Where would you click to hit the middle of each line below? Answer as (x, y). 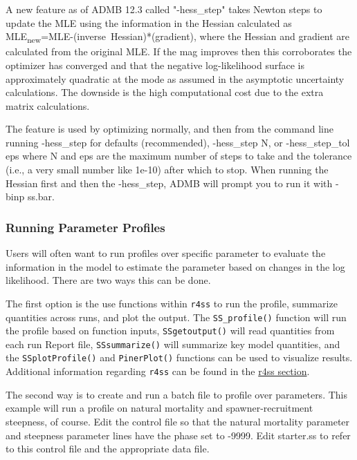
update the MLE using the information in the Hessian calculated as (149, 22)
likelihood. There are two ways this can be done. (108, 280)
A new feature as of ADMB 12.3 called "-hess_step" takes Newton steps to (164, 9)
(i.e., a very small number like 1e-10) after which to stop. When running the (167, 170)
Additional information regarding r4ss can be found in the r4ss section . (158, 371)
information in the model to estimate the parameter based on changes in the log (175, 266)
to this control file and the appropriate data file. (108, 449)
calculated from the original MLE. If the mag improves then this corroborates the (179, 51)
